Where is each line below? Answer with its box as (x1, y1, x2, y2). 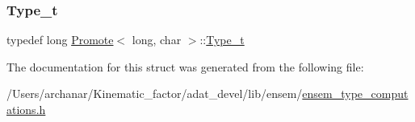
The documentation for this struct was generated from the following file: (6, 58, 364, 75)
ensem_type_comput (302, 85, 409, 102)
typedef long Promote (6, 31, 114, 48)
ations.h (6, 101, 46, 117)
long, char (132, 31, 182, 48)
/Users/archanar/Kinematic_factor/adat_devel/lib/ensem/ (6, 85, 303, 102)
